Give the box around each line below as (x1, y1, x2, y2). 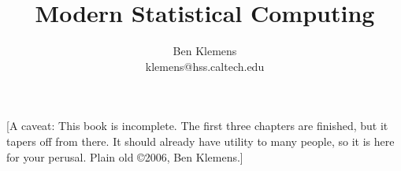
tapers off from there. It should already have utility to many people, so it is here (6, 132, 395, 149)
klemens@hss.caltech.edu (145, 58, 265, 74)
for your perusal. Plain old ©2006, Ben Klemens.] (6, 148, 243, 165)
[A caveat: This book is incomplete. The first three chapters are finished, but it (6, 117, 388, 134)
